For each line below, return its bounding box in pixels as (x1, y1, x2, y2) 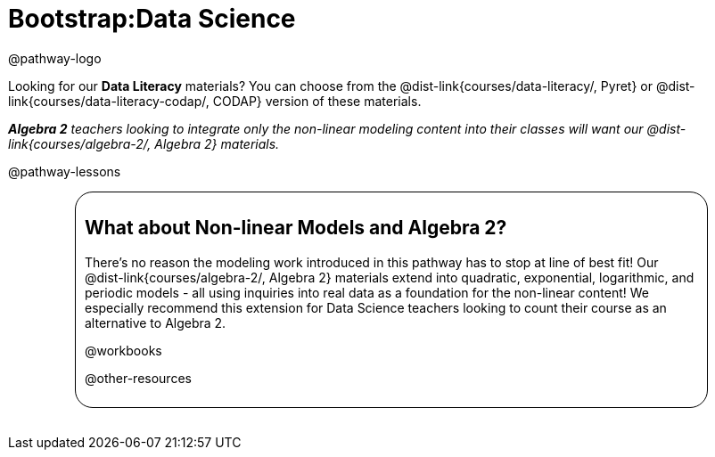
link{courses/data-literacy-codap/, (8, 93, 210, 109)
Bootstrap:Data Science (8, 4, 296, 34)
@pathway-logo (8, 50, 102, 66)
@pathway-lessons (8, 163, 121, 179)
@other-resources (85, 370, 192, 386)
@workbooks (85, 342, 162, 358)
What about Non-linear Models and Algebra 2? (85, 216, 507, 240)
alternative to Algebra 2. (85, 314, 226, 331)
